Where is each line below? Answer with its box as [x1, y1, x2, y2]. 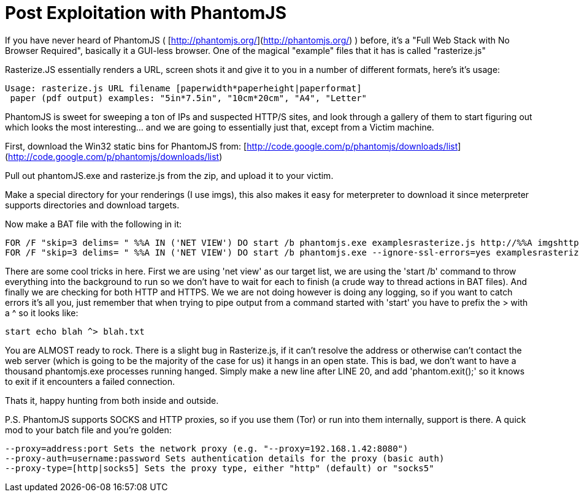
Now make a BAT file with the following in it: [5, 218, 182, 229]
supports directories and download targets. [5, 199, 180, 210]
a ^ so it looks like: [5, 307, 79, 318]
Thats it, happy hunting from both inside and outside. [5, 395, 219, 406]
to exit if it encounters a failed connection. [5, 376, 175, 387]
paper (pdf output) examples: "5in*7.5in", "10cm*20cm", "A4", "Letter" [10, 93, 367, 103]
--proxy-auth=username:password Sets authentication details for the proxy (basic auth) [5, 453, 445, 463]
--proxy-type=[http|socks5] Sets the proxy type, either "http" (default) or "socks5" [5, 463, 434, 473]
